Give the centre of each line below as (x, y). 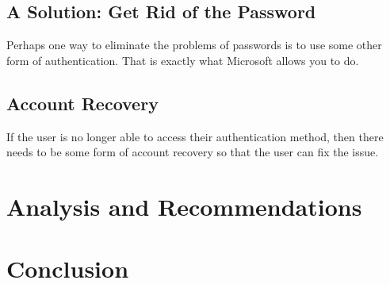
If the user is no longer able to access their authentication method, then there (195, 136)
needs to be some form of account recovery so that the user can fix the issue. (193, 152)
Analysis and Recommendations (184, 206)
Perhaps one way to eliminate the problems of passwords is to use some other (194, 45)
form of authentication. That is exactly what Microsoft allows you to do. (183, 60)
